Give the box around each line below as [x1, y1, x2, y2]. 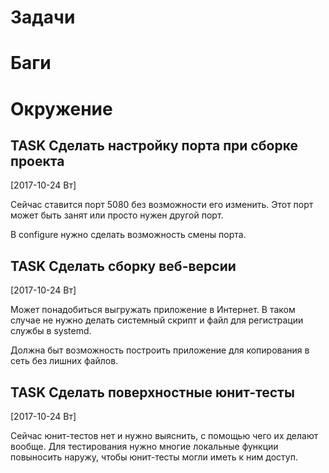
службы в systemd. [10, 325, 92, 337]
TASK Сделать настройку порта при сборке [10, 137, 298, 154]
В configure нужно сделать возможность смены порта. [10, 229, 247, 241]
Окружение [10, 97, 113, 120]
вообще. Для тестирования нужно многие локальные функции [10, 441, 279, 452]
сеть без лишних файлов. [10, 355, 119, 367]
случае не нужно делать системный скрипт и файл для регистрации [10, 314, 304, 326]
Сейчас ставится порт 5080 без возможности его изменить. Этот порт [10, 199, 314, 211]
